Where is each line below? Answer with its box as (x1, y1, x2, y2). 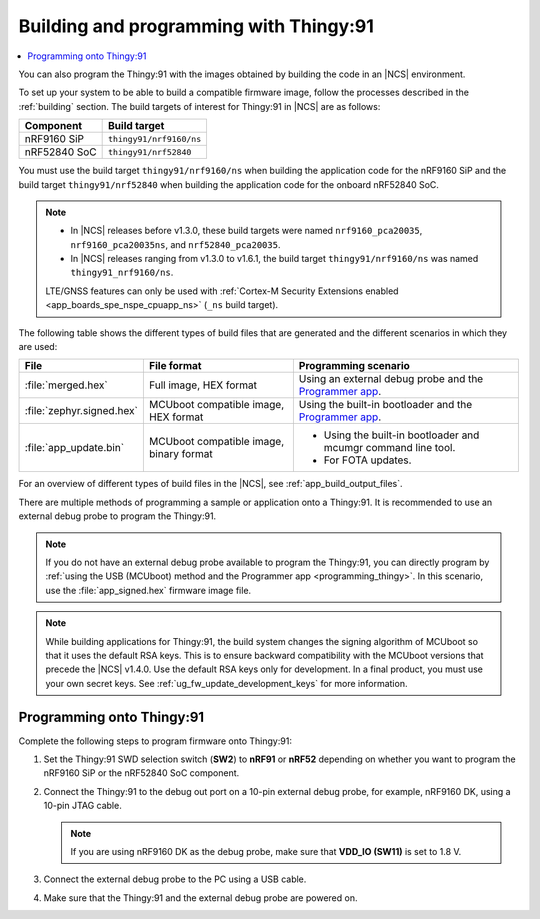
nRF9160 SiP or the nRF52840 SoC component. (43, 767, 240, 779)
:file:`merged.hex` (24, 378, 109, 392)
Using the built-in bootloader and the (298, 398, 473, 412)
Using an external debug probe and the (298, 372, 484, 386)
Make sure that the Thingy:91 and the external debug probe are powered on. (43, 891, 358, 904)
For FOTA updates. (323, 453, 412, 467)
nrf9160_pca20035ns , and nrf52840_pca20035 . (70, 238, 281, 250)
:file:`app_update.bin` (24, 441, 125, 455)
